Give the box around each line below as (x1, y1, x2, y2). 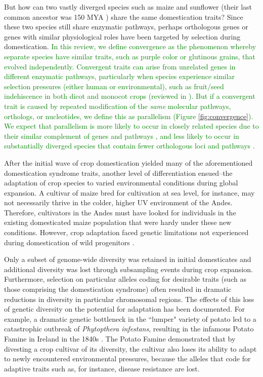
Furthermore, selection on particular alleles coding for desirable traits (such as (4, 274, 246, 284)
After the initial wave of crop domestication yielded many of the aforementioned (4, 157, 253, 168)
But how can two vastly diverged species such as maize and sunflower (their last (4, 2, 252, 12)
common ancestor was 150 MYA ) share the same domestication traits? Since (4, 11, 243, 22)
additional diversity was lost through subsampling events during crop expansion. (4, 263, 253, 274)
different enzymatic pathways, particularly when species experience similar (4, 71, 235, 82)
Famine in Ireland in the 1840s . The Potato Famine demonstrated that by (4, 333, 236, 344)
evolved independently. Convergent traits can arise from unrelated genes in (4, 61, 236, 71)
